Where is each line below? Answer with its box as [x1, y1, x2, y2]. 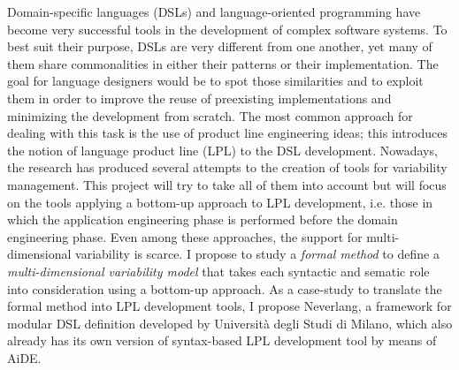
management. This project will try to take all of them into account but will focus [7, 175, 447, 193]
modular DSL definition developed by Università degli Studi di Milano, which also [7, 313, 453, 332]
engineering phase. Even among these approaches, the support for [7, 227, 363, 245]
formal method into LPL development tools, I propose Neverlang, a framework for [7, 297, 452, 315]
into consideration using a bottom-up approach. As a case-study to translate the [7, 279, 442, 298]
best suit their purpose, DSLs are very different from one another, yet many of [7, 37, 432, 56]
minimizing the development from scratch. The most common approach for [7, 106, 413, 125]
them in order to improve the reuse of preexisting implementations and [7, 88, 392, 107]
